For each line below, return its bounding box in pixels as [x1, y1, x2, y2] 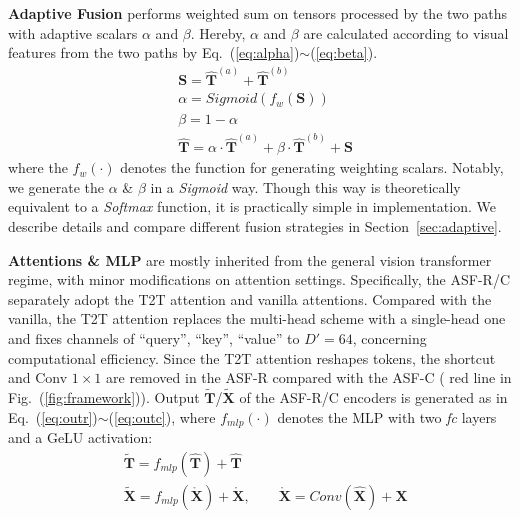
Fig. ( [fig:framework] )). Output [8, 386, 200, 407]
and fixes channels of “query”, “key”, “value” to [8, 327, 300, 348]
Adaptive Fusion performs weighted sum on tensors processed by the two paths [8, 3, 507, 23]
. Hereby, [190, 22, 246, 43]
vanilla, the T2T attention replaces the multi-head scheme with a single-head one [8, 308, 506, 329]
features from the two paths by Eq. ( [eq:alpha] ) [8, 42, 300, 63]
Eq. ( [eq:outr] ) [8, 406, 98, 427]
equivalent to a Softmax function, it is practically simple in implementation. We [8, 196, 496, 217]
